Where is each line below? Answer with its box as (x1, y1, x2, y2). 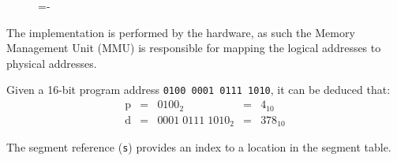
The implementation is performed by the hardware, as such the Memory (6, 24, 355, 40)
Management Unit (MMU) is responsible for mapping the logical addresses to (6, 39, 381, 56)
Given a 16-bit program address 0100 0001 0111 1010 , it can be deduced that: (6, 81, 391, 98)
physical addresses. (6, 54, 97, 71)
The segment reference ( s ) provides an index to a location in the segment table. (6, 139, 391, 155)
